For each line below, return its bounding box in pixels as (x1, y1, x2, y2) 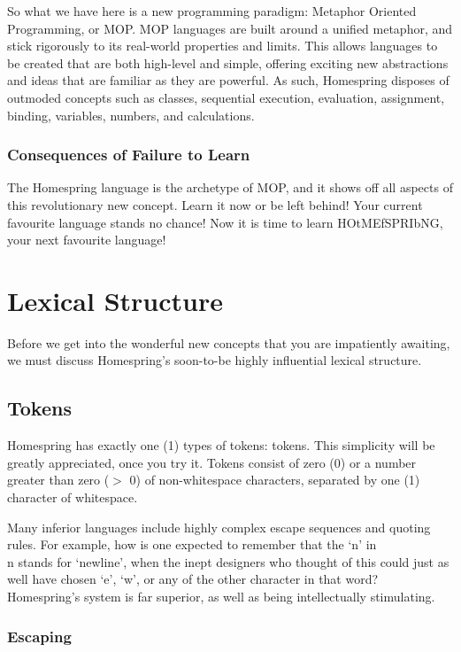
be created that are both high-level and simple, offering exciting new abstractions (7, 53, 449, 72)
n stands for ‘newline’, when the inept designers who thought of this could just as (7, 552, 449, 570)
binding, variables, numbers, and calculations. (7, 105, 255, 124)
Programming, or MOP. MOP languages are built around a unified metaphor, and (7, 19, 453, 37)
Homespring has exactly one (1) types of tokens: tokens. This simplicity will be (7, 436, 435, 454)
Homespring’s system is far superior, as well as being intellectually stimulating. (7, 587, 435, 606)
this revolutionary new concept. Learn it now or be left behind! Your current (7, 195, 423, 213)
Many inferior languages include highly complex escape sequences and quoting (7, 517, 431, 536)
